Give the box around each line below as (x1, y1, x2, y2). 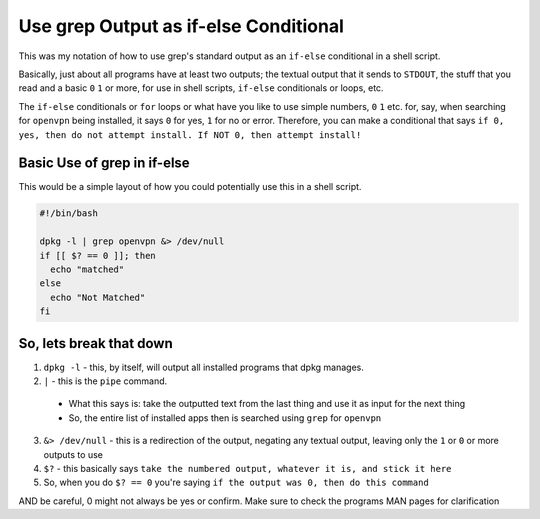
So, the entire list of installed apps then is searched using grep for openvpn (68, 411, 382, 424)
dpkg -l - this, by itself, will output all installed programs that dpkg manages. (43, 361, 364, 373)
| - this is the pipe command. (43, 375, 168, 387)
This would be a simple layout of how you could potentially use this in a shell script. (18, 181, 362, 193)
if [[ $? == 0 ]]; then (39, 250, 157, 261)
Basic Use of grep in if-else (18, 155, 190, 172)
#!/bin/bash (39, 208, 99, 219)
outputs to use (43, 448, 104, 460)
